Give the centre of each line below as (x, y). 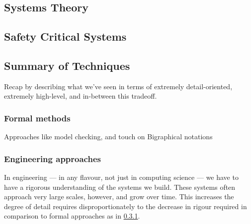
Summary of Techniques (67, 65)
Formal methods (37, 118)
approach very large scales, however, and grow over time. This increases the (119, 196)
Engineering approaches (52, 158)
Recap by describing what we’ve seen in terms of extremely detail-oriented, (118, 86)
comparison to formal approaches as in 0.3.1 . (72, 216)
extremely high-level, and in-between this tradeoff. (81, 96)
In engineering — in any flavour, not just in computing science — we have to (121, 177)
